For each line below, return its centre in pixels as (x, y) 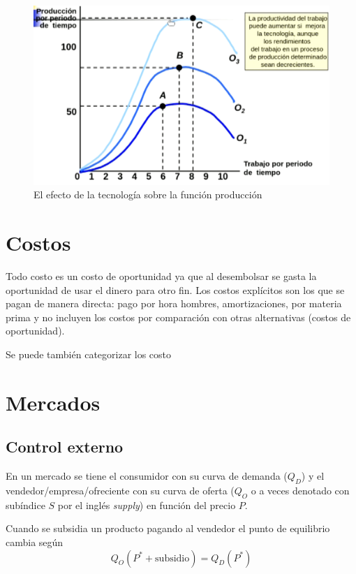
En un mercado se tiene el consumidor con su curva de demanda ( (147, 476)
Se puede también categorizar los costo (89, 354)
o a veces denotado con (300, 490)
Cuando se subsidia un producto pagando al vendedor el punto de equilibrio (168, 528)
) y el (313, 476)
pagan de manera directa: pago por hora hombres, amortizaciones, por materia (174, 303)
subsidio (172, 558)
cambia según (35, 542)
